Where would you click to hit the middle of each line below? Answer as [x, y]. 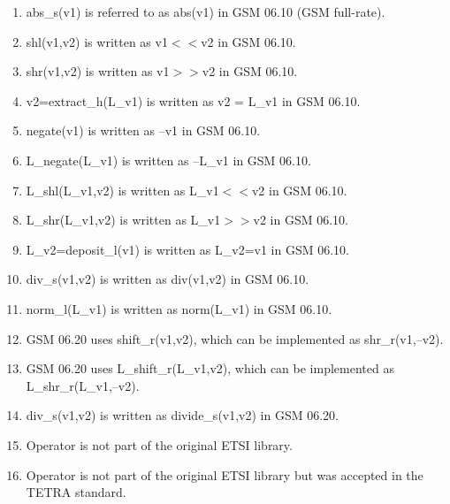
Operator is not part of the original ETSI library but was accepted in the [225, 474]
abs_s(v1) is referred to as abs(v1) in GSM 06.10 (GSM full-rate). [206, 11]
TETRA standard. [76, 492]
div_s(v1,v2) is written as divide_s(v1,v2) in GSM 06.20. [183, 415]
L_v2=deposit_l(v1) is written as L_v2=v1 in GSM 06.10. [187, 249]
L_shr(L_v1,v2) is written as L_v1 [123, 220]
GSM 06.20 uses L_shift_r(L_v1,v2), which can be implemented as [210, 368]
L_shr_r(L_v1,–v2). [83, 385]
